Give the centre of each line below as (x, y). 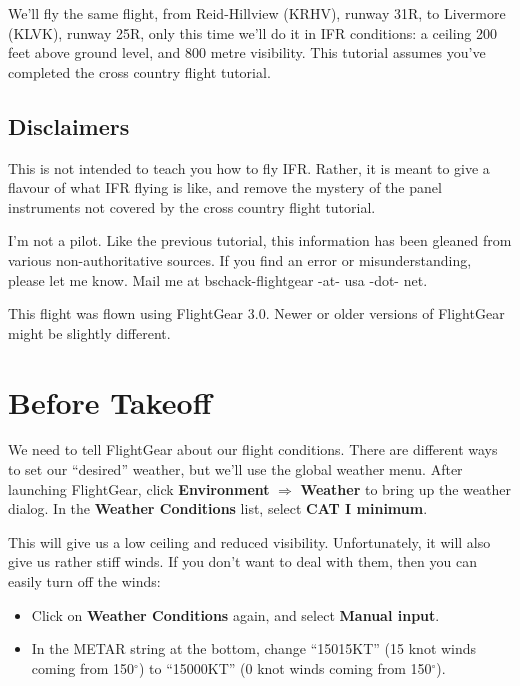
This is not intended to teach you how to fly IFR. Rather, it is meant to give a (249, 167)
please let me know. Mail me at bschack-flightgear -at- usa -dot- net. (218, 279)
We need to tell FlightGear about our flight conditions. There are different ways (253, 449)
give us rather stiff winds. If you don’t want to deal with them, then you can (242, 561)
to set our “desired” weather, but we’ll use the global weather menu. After (235, 469)
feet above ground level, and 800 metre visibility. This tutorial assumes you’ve (247, 52)
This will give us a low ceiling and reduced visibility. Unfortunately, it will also (249, 541)
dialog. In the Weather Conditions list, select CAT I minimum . (218, 508)
